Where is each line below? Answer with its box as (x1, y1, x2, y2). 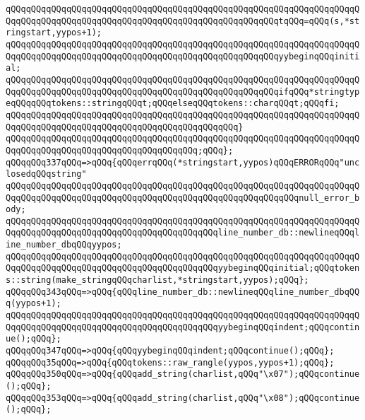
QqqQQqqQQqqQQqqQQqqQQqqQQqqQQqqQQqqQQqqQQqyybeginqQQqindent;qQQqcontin (6, 322, 360, 332)
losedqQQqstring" (6, 169, 87, 180)
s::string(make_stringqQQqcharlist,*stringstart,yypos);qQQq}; (6, 275, 309, 286)
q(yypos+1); (6, 298, 61, 309)
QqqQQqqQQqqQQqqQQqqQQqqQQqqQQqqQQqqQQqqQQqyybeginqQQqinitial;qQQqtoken (6, 263, 360, 274)
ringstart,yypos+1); (6, 28, 102, 38)
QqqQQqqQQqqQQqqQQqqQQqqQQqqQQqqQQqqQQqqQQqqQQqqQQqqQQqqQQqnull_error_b (6, 192, 360, 203)
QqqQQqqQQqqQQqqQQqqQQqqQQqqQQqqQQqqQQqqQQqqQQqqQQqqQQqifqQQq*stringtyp (6, 86, 360, 97)
